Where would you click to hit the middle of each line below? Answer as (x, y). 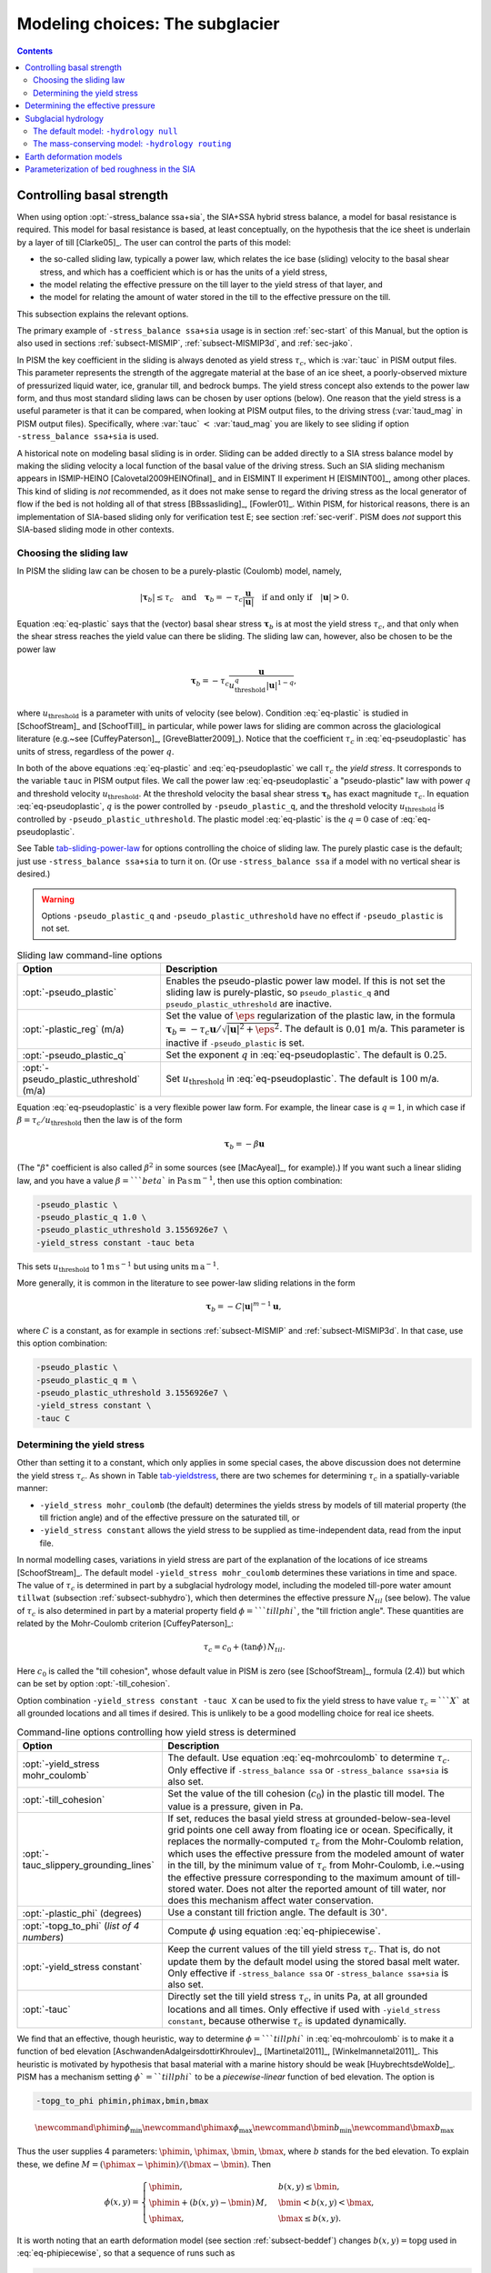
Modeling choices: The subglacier (148, 24)
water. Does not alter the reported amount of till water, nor (321, 1889)
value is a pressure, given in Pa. (235, 1807)
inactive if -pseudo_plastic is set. (235, 1043)
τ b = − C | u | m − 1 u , (244, 1307)
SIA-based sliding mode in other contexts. (95, 529)
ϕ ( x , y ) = (122, 2202)
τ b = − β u (245, 1145)
